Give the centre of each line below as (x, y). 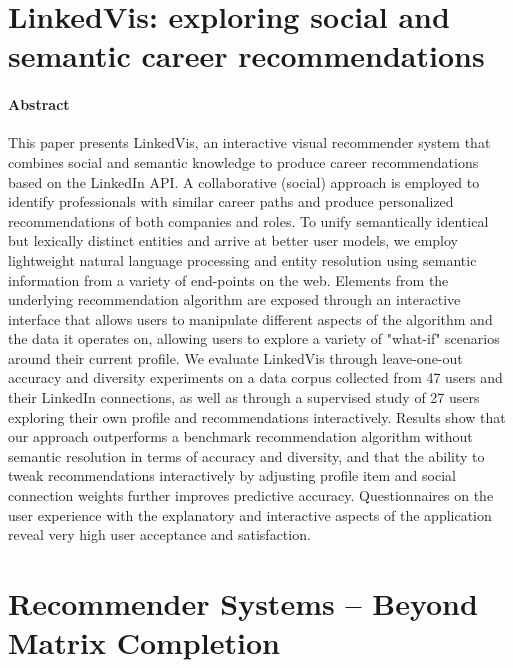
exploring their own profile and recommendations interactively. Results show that (257, 416)
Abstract (39, 104)
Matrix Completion (144, 642)
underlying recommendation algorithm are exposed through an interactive (234, 299)
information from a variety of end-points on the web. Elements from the (228, 279)
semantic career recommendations (246, 55)
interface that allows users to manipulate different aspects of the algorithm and (250, 318)
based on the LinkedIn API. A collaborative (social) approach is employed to (244, 181)
